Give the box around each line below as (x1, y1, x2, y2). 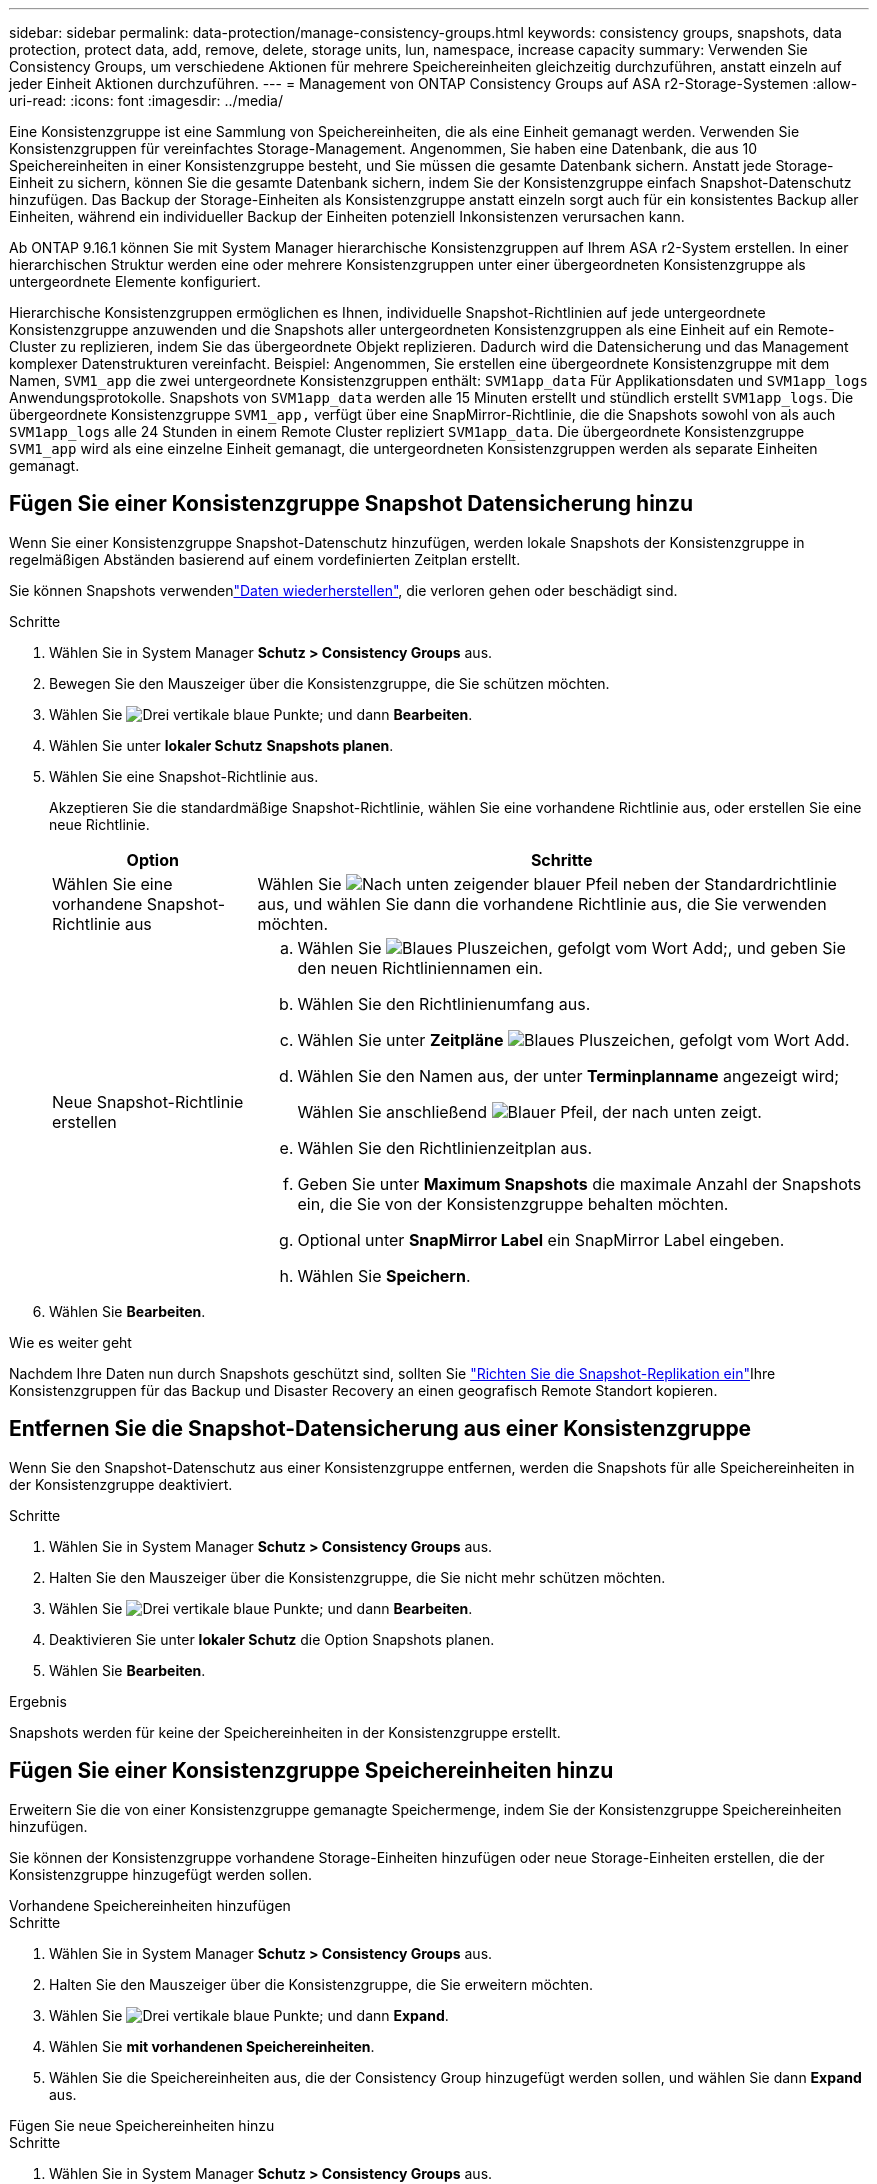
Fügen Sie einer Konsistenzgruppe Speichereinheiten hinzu (9, 1758, 614, 1784)
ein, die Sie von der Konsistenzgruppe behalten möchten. (297, 1193, 729, 1214)
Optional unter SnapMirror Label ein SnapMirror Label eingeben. (297, 1229, 785, 1250)
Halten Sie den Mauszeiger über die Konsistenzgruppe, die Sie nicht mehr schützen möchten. (49, 1568, 666, 1586)
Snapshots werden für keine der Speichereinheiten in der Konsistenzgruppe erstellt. (9, 1723, 561, 1741)
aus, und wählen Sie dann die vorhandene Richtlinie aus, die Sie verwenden (257, 893, 827, 914)
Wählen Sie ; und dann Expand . (49, 2006, 449, 2024)
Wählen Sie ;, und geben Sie (297, 937, 846, 958)
